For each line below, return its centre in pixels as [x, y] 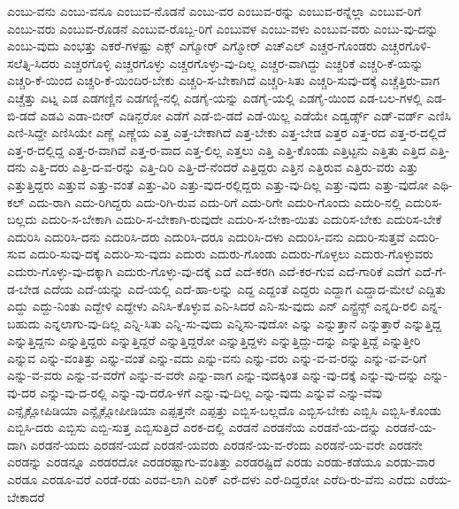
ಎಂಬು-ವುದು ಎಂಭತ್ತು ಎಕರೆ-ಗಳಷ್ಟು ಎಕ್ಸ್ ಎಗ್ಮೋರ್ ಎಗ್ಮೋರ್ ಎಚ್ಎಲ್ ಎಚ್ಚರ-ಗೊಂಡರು [192, 46]
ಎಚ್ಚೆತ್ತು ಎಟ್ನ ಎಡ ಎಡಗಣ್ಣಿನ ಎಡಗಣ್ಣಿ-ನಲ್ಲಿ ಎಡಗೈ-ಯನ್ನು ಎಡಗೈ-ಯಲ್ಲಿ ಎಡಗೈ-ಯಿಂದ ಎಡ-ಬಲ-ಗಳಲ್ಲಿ [215, 97]
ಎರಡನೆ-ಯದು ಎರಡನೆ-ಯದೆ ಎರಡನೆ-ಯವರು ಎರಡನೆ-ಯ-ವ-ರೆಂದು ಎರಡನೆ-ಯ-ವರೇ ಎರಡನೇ [226, 444]
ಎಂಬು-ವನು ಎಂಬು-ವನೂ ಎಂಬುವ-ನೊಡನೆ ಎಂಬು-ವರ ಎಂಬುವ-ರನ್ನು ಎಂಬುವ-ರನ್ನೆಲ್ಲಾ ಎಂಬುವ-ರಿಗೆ [214, 11]
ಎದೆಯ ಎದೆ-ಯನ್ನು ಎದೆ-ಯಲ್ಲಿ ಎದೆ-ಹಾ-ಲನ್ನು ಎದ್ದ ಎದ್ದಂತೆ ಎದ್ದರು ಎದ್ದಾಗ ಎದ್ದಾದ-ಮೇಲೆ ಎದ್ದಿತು [245, 288]
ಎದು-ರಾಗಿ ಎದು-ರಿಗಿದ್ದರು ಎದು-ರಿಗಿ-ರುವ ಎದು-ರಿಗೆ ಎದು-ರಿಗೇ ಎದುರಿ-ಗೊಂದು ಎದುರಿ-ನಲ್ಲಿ [215, 201]
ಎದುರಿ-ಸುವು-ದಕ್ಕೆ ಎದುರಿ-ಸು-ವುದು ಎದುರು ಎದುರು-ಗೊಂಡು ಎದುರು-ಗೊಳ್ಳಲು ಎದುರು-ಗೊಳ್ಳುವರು [231, 254]
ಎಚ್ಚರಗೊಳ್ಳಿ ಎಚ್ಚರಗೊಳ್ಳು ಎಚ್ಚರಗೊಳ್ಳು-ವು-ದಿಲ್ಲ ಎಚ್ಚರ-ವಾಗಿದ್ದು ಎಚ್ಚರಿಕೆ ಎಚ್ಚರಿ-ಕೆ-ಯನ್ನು [244, 62]
